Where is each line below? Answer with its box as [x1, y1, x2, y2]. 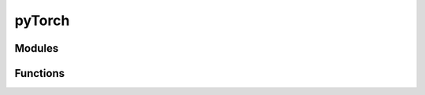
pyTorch [14, 12, 70, 29]
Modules [14, 42, 59, 55]
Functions [14, 67, 65, 80]
